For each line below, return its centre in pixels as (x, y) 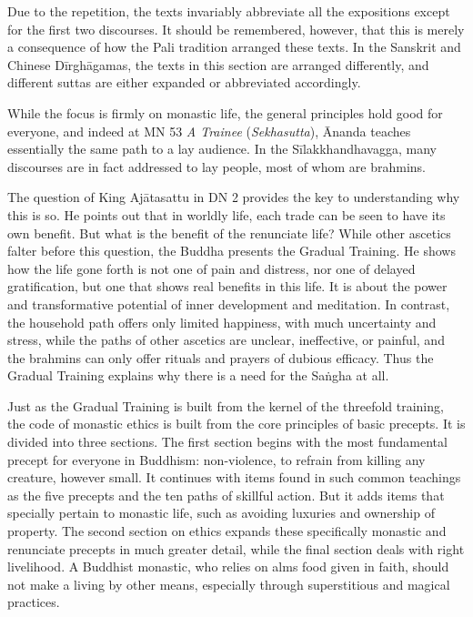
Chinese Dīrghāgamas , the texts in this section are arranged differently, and (218, 64)
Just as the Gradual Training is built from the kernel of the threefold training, (226, 405)
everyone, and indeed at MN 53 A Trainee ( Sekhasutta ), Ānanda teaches (209, 131)
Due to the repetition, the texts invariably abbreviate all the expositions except (229, 11)
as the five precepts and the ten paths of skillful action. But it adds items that (226, 495)
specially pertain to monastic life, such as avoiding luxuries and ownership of (221, 513)
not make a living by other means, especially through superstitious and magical (229, 584)
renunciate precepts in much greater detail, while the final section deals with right (236, 548)
